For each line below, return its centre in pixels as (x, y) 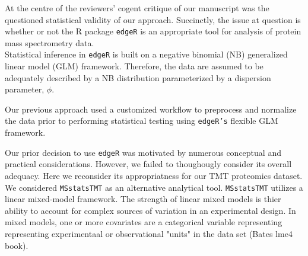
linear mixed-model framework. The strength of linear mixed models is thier (143, 199)
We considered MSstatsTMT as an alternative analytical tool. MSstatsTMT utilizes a (154, 187)
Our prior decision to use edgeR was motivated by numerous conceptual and (143, 152)
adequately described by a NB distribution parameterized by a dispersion (138, 77)
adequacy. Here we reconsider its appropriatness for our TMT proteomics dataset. (154, 175)
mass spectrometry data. (50, 42)
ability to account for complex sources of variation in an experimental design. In (150, 210)
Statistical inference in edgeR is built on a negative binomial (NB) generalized (146, 54)
